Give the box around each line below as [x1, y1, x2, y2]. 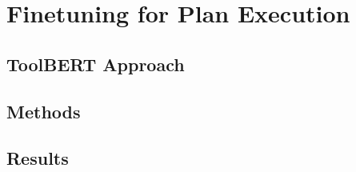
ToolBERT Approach [6, 51, 185, 76]
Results [6, 146, 69, 170]
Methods [6, 98, 81, 123]
